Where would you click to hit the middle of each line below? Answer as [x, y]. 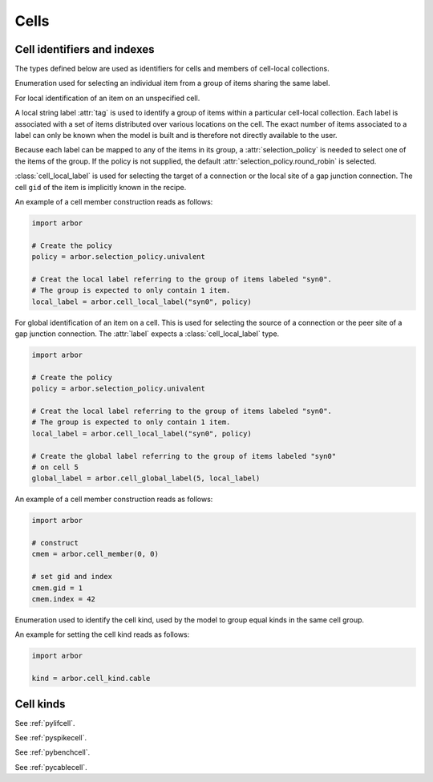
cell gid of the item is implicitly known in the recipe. [101, 187]
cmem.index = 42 [64, 599]
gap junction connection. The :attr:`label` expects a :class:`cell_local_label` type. [147, 334]
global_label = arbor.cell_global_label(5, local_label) [146, 478]
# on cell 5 [55, 467]
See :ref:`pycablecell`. [51, 767]
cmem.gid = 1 [57, 588]
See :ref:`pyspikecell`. [51, 738]
